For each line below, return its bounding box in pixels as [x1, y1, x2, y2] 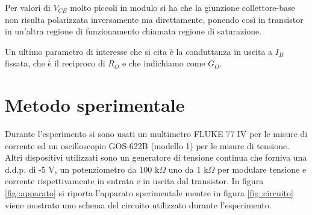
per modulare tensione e [217, 162, 307, 175]
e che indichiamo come [122, 57, 205, 69]
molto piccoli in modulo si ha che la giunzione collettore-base [70, 1, 295, 13]
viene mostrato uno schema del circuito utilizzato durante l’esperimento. [5, 198, 272, 211]
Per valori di [5, 1, 51, 13]
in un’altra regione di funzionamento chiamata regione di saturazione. [5, 25, 262, 37]
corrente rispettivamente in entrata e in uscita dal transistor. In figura [5, 175, 264, 187]
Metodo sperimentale [5, 92, 185, 117]
